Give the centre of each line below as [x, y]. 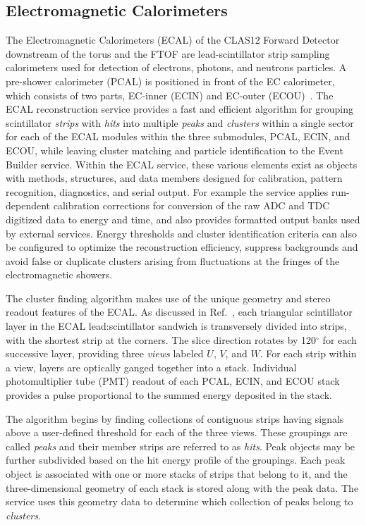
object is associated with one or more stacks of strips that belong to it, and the [177, 474]
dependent [28, 205]
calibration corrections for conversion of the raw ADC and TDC [191, 205]
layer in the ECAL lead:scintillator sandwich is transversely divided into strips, [176, 326]
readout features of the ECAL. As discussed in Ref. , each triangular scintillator [179, 312]
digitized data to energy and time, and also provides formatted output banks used [183, 219]
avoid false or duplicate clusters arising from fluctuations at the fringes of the [173, 260]
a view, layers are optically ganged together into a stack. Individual [151, 367]
